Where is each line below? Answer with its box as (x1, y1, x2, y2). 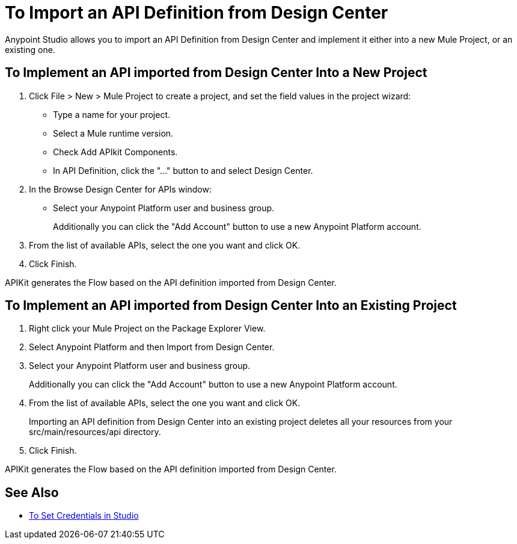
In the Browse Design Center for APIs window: (29, 184, 212, 194)
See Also (5, 484, 59, 500)
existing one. (5, 44, 55, 55)
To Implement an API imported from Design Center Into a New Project (5, 65, 427, 81)
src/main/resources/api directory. (29, 427, 161, 437)
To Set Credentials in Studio (29, 510, 139, 521)
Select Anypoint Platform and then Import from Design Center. (29, 342, 275, 353)
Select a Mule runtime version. (53, 128, 174, 138)
